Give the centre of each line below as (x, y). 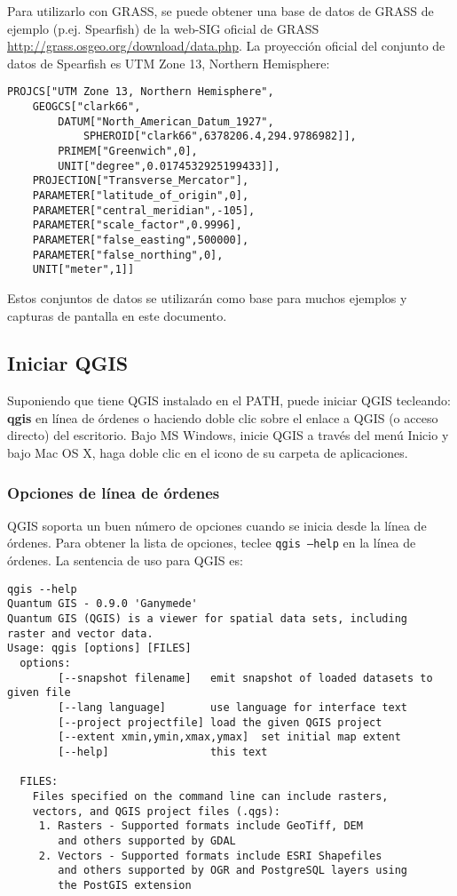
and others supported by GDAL (147, 840)
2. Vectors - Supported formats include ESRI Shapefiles (210, 856)
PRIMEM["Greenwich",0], (128, 151)
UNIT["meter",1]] (83, 270)
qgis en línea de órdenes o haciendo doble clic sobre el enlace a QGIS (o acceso (223, 417)
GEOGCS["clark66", (87, 107)
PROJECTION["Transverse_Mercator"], (141, 181)
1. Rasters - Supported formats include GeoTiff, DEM (201, 826)
